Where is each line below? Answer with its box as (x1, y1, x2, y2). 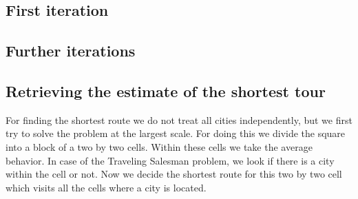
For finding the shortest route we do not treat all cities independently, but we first (6, 112, 352, 127)
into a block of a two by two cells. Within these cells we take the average (6, 139, 313, 154)
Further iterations (6, 40, 136, 61)
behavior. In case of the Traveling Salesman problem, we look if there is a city (6, 153, 335, 167)
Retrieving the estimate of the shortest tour (6, 80, 326, 101)
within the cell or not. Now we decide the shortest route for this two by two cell (6, 167, 342, 181)
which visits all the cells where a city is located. (6, 180, 207, 194)
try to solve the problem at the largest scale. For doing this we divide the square (6, 126, 346, 140)
